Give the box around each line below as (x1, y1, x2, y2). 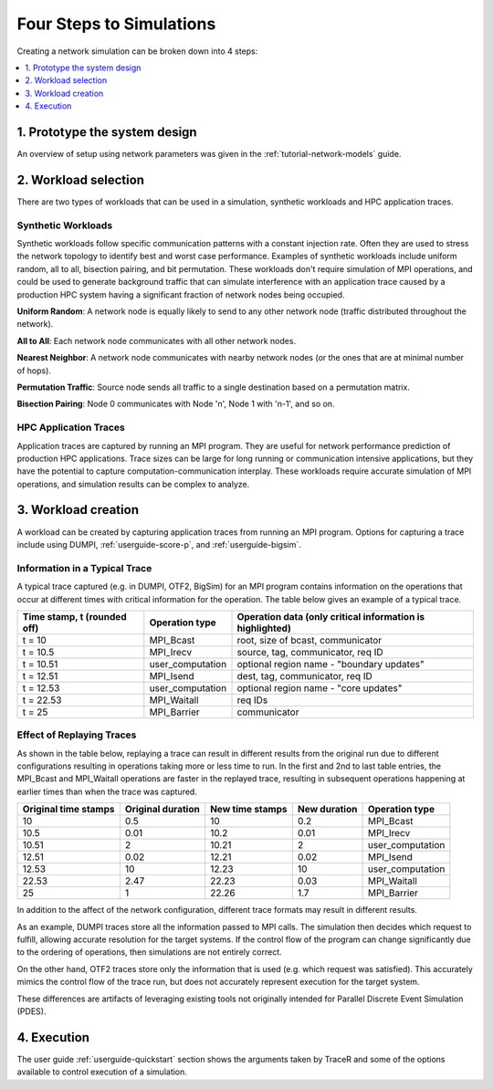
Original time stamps (22, 803, 115, 816)
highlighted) (236, 622, 292, 634)
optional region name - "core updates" (236, 681, 403, 694)
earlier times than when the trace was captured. (16, 786, 198, 797)
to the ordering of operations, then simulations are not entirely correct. (16, 947, 282, 958)
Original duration (124, 803, 200, 816)
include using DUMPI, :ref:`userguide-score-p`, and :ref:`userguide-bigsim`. (16, 539, 301, 550)
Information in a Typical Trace (16, 561, 152, 574)
